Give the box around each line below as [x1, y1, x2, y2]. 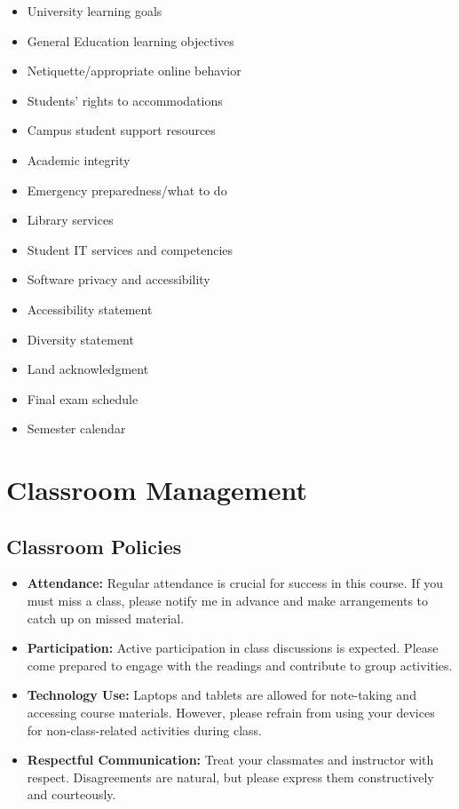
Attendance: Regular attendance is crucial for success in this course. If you [27, 574, 444, 592]
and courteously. [27, 785, 116, 804]
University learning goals [27, 2, 162, 20]
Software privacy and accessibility [27, 270, 210, 289]
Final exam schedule [27, 389, 138, 408]
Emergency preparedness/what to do [27, 180, 227, 199]
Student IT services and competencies [27, 240, 233, 258]
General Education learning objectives [27, 31, 234, 50]
